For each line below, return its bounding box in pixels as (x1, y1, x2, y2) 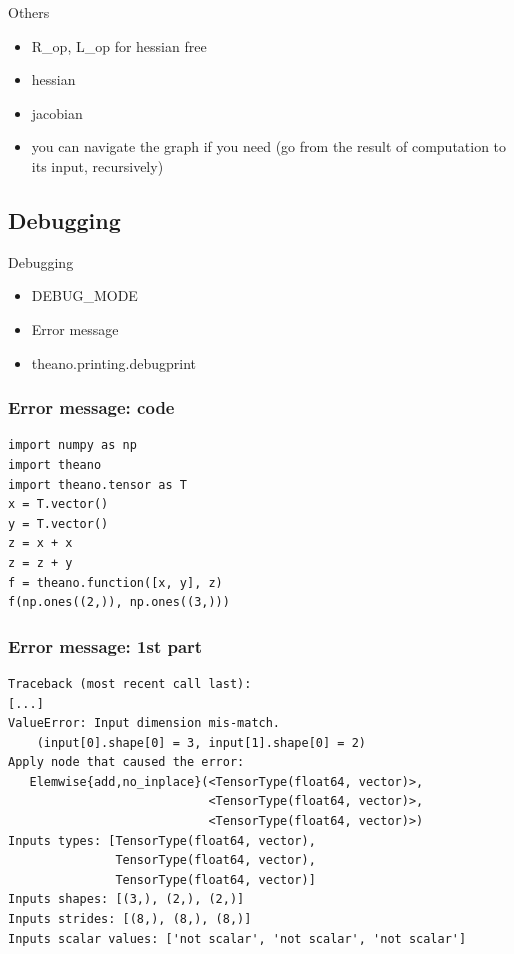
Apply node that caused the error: (8, 755, 245, 770)
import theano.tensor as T (8, 477, 187, 492)
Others (8, 2, 50, 22)
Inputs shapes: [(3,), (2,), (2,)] (8, 892, 245, 907)
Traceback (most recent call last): (8, 676, 252, 691)
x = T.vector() (8, 497, 109, 512)
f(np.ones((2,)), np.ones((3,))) (8, 595, 230, 610)
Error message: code (8, 395, 175, 420)
